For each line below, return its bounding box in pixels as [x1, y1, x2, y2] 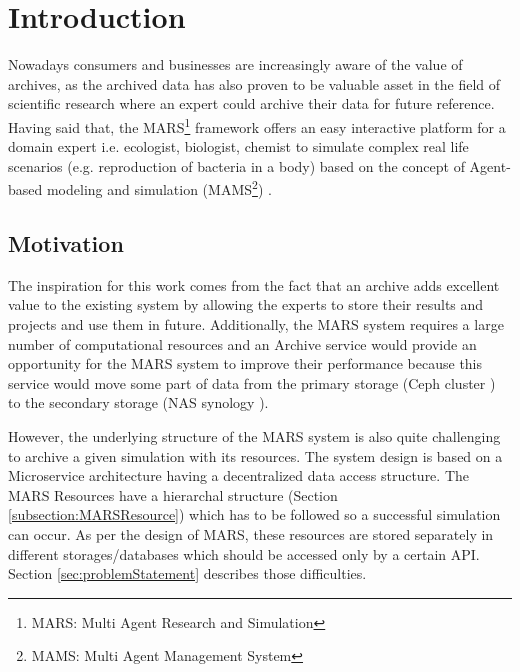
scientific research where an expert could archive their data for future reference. [8, 93, 495, 114]
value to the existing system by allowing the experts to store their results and [8, 294, 484, 315]
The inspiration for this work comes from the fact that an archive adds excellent [8, 274, 500, 295]
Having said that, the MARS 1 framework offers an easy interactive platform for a [8, 113, 506, 137]
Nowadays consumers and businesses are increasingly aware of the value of [8, 54, 463, 75]
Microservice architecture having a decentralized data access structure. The [8, 465, 469, 486]
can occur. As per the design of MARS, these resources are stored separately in [8, 523, 494, 544]
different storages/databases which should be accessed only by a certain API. [8, 543, 480, 564]
